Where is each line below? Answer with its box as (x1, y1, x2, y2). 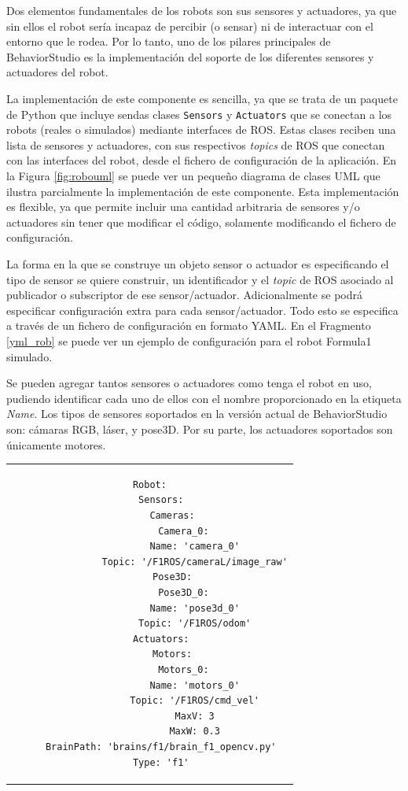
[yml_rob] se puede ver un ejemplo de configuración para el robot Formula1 (6, 332, 372, 349)
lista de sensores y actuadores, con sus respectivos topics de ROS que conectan (6, 136, 385, 153)
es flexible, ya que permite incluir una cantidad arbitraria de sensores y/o (6, 198, 360, 215)
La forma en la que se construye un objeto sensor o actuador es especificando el (6, 255, 389, 272)
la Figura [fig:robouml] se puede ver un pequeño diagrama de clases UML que (6, 168, 380, 183)
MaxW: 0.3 (169, 726, 220, 737)
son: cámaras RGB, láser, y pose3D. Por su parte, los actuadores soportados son (6, 420, 393, 437)
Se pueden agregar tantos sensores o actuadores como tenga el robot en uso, (6, 375, 372, 391)
